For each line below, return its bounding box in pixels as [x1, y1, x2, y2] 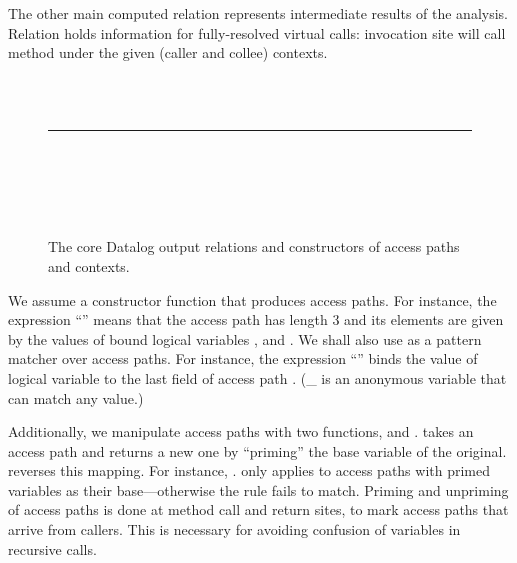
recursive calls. [8, 538, 97, 559]
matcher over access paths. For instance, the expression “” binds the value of [8, 348, 478, 369]
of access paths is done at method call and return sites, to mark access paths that [8, 499, 509, 520]
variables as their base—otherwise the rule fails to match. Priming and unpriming [8, 479, 509, 500]
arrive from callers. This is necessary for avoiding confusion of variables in [8, 519, 461, 540]
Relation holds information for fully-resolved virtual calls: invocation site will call [8, 22, 506, 43]
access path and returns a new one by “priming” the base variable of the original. [8, 440, 507, 461]
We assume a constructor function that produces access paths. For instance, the [8, 289, 497, 310]
